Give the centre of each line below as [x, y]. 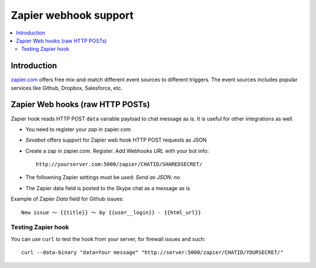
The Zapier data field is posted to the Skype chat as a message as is [108, 188]
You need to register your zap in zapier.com [78, 129]
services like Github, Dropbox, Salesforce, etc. [67, 88]
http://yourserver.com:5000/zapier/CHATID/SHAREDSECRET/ [119, 164]
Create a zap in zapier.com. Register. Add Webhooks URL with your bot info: [117, 151]
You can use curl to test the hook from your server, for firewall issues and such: [108, 239]
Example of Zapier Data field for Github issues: [67, 199]
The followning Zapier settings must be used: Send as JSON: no [103, 177]
